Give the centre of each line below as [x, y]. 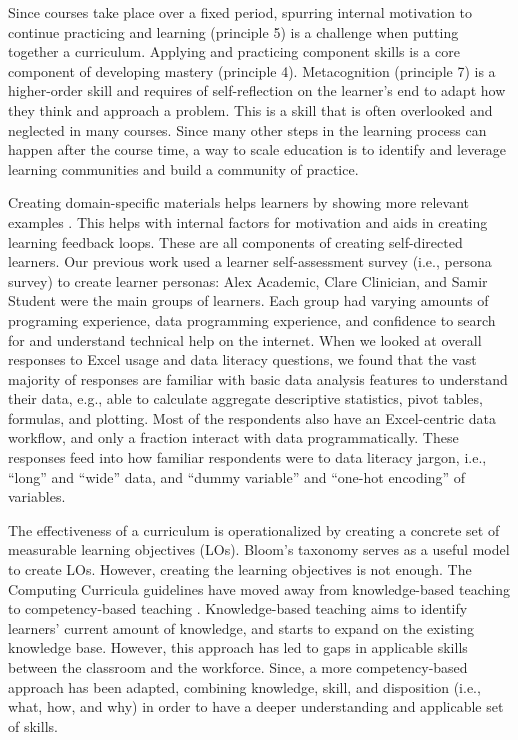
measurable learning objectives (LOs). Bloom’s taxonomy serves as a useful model [259, 549]
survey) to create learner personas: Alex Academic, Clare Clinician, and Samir [248, 280]
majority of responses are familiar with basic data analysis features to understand [258, 378]
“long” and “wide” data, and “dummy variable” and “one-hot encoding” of [237, 476]
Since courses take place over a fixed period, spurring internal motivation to [240, 12]
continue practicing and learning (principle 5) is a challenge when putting [233, 31]
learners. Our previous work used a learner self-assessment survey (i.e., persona [250, 261]
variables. [37, 496]
